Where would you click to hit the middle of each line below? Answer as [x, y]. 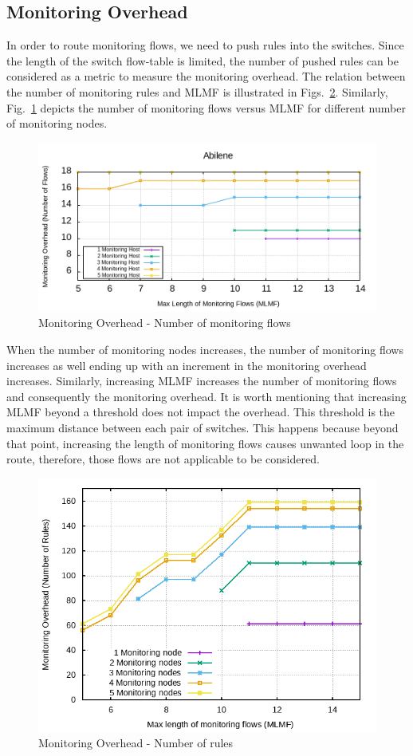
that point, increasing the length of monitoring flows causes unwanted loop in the [205, 443]
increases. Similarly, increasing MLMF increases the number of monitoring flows [202, 381]
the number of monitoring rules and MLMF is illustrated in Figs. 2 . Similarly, [197, 91]
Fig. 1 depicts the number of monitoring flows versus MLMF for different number [206, 107]
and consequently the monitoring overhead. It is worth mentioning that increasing [206, 396]
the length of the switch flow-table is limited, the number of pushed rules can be [203, 60]
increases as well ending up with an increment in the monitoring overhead [187, 365]
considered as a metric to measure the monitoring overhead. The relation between [206, 76]
